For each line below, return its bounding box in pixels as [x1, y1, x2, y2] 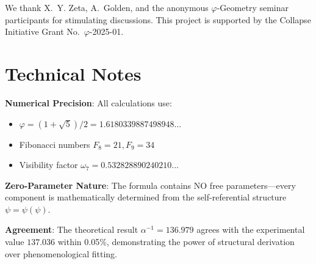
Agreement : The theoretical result [5, 223, 138, 236]
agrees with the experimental [196, 223, 305, 236]
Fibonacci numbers [19, 137, 90, 150]
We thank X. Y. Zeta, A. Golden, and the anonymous [5, 1, 209, 13]
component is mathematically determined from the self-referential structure [5, 191, 287, 204]
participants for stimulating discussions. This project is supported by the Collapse [5, 13, 311, 26]
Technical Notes [5, 61, 142, 86]
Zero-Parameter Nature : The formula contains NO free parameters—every [5, 178, 296, 191]
